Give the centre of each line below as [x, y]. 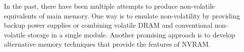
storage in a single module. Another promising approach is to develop [131, 34]
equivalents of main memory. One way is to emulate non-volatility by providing [122, 15]
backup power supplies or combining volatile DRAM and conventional [108, 25]
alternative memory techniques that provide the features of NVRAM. [107, 44]
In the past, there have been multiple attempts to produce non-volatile [110, 6]
